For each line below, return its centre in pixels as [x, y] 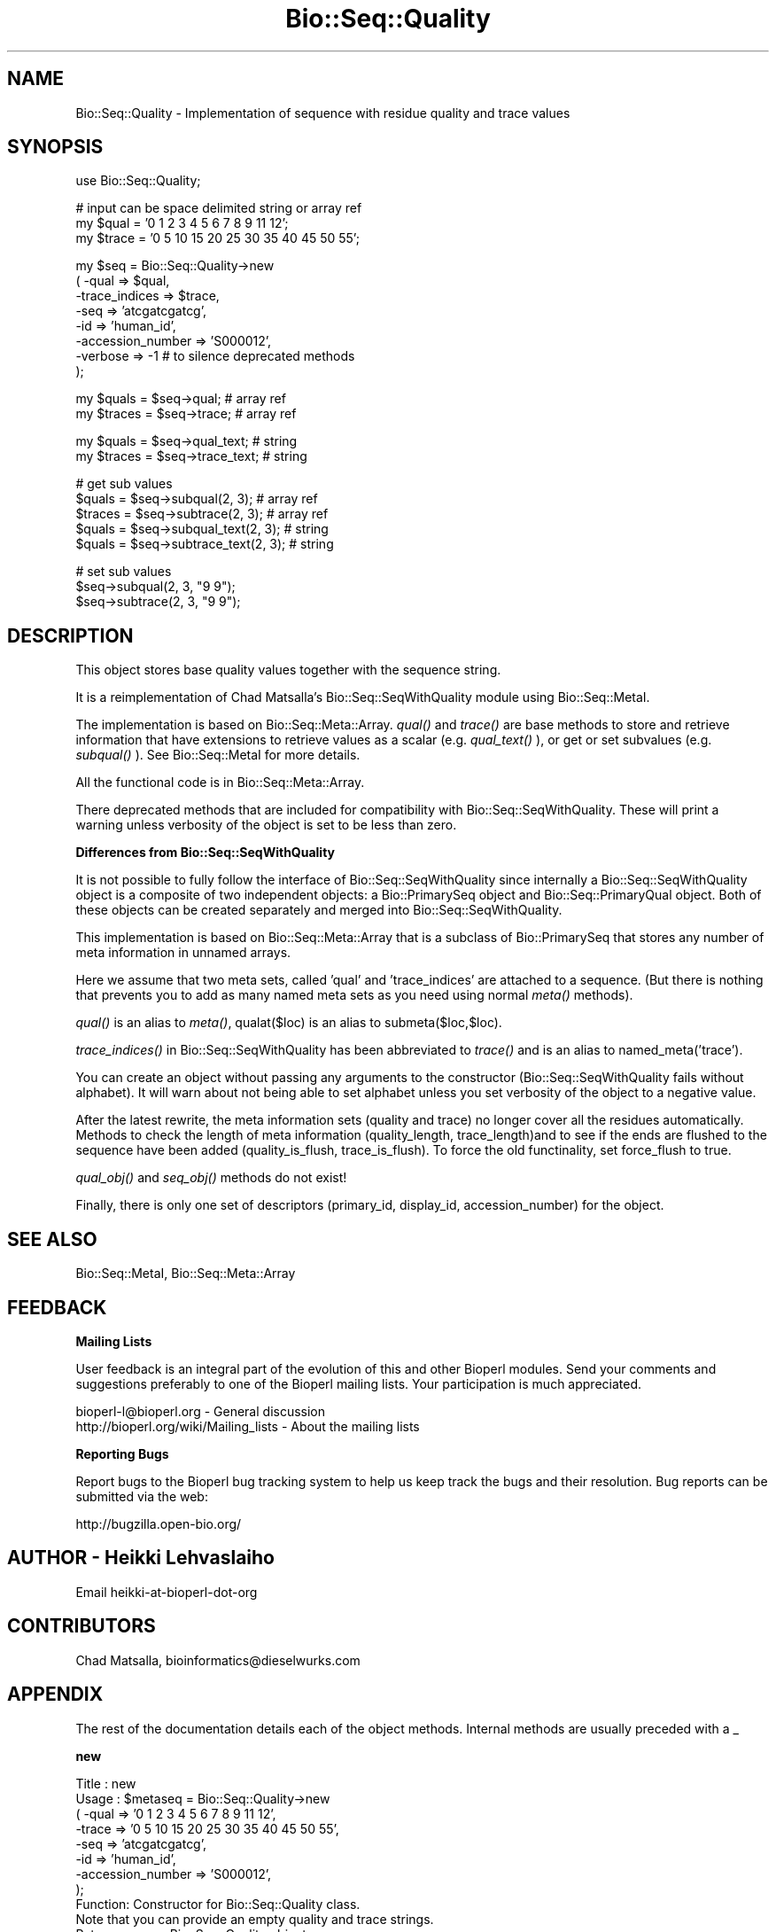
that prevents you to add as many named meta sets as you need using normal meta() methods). [354, 995]
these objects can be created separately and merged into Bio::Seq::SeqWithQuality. [319, 910]
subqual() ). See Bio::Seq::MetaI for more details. [218, 755]
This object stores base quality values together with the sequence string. [288, 670]
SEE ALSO [52, 1239]
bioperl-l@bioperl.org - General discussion [201, 1411]
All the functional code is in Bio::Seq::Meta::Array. [220, 783]
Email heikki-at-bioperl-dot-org [167, 1592]
